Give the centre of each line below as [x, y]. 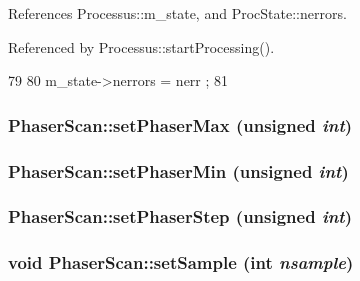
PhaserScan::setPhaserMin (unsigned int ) [178, 170]
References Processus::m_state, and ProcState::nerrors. [177, 13]
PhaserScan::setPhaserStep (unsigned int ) [180, 216]
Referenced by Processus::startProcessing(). [141, 46]
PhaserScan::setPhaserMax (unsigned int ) [180, 124]
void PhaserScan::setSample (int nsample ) [181, 262]
